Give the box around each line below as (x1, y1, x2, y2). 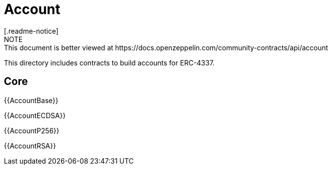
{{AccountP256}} (4, 126, 60, 135)
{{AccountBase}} (4, 96, 59, 105)
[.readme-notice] (4, 26, 59, 35)
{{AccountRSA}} (4, 141, 56, 150)
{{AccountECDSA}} (4, 111, 66, 120)
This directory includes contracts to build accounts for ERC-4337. (4, 58, 215, 67)
